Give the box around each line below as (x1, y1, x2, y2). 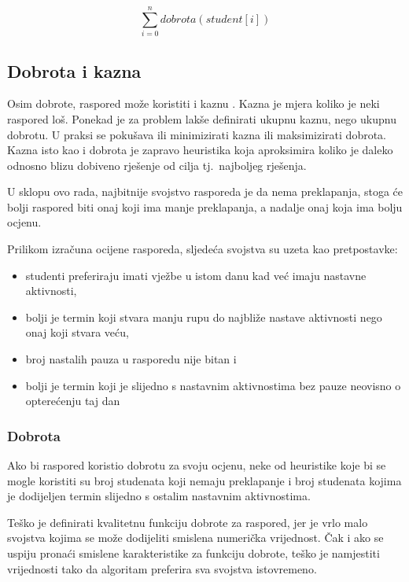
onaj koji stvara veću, (25, 324, 129, 341)
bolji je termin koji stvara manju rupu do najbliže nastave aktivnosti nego (25, 308, 382, 325)
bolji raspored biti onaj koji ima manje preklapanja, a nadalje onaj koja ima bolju (7, 198, 403, 215)
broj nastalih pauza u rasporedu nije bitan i (25, 351, 237, 367)
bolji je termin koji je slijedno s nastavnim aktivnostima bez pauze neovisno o (25, 377, 401, 393)
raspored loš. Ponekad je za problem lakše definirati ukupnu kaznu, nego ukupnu (7, 110, 396, 127)
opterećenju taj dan (25, 392, 120, 409)
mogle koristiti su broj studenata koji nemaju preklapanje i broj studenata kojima (7, 472, 402, 488)
